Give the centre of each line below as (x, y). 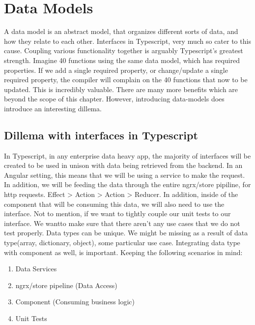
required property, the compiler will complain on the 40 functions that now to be (126, 80)
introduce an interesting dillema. (53, 108)
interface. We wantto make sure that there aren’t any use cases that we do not (122, 223)
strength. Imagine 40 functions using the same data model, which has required (122, 60)
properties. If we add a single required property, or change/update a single (116, 70)
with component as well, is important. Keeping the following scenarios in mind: (123, 252)
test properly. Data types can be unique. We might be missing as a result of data (126, 233)
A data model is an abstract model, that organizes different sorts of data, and (121, 31)
